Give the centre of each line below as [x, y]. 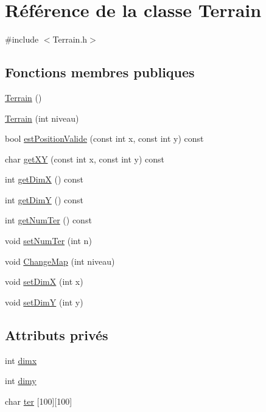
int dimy [21, 381]
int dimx [21, 360]
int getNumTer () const [48, 220]
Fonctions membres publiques [100, 72]
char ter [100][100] [39, 401]
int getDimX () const [44, 179]
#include [22, 39]
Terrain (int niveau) [42, 118]
